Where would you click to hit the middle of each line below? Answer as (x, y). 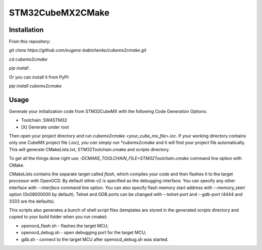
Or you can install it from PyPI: (39, 77)
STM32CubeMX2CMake (59, 13)
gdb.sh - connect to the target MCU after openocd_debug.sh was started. (95, 239)
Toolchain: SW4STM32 (44, 120)
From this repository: (30, 42)
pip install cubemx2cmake (35, 86)
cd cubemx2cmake (28, 59)
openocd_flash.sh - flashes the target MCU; (65, 226)
